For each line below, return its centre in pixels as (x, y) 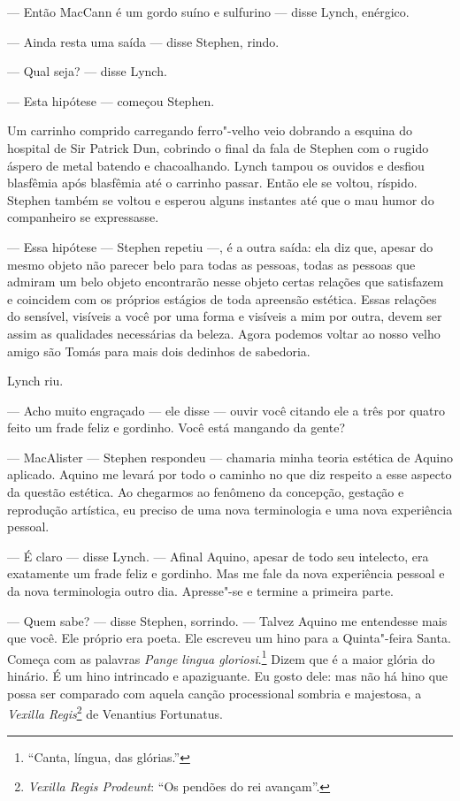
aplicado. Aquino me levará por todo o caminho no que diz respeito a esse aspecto (230, 474)
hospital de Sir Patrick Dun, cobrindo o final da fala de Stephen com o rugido (218, 147)
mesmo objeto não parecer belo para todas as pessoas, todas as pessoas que (211, 264)
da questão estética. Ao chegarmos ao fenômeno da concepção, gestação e (206, 492)
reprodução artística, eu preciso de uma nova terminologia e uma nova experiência (230, 509)
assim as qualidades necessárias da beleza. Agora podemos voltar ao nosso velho (224, 333)
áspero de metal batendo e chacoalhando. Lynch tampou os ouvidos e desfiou (216, 165)
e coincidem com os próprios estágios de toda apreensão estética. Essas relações (222, 298)
